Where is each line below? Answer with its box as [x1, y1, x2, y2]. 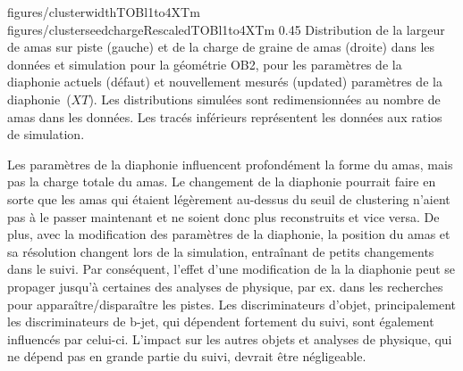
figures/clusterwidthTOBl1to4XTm [7, 3, 200, 21]
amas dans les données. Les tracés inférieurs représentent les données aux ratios [7, 107, 442, 126]
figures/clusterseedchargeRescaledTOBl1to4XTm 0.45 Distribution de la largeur [7, 20, 445, 38]
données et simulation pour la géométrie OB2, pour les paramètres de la [7, 54, 402, 73]
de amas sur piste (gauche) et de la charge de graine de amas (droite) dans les [7, 37, 435, 56]
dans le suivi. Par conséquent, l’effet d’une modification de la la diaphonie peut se [7, 260, 456, 278]
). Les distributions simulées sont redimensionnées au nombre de [88, 89, 441, 108]
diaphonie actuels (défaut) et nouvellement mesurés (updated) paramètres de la [7, 72, 442, 91]
